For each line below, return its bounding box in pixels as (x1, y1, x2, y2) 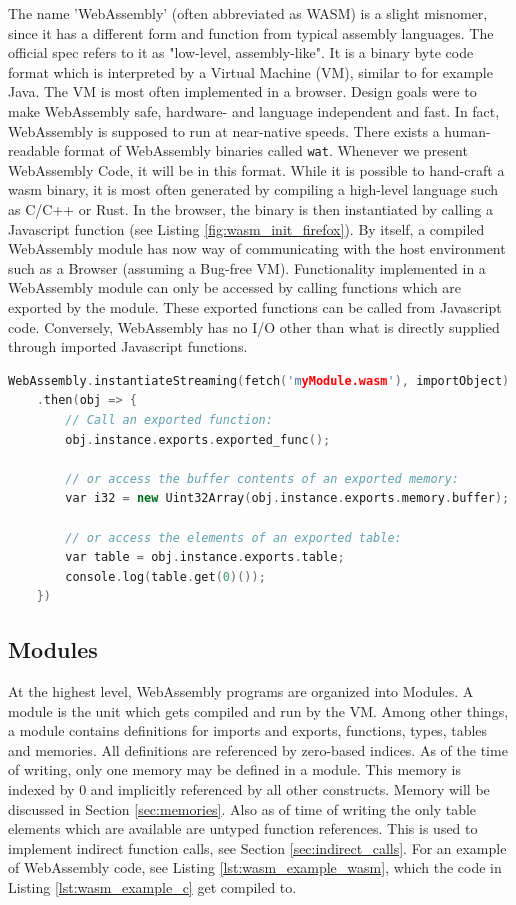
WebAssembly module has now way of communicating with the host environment (8, 238, 506, 259)
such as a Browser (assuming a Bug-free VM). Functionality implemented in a (8, 257, 486, 278)
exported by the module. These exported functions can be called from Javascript (8, 296, 502, 317)
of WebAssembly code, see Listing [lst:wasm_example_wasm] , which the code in (8, 857, 502, 878)
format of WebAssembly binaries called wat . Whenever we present (64, 140, 468, 161)
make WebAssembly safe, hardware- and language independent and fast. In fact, (8, 100, 500, 121)
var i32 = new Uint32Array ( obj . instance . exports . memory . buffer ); (65, 491, 510, 506)
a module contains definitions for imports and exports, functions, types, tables (8, 720, 488, 741)
